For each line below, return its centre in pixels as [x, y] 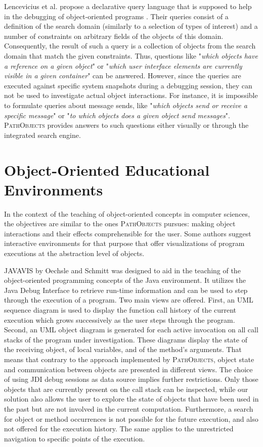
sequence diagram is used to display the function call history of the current [120, 309]
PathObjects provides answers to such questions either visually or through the [126, 125]
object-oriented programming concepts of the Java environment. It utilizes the [125, 280]
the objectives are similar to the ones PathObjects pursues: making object [120, 223]
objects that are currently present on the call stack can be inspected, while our [126, 389]
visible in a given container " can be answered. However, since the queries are [123, 76]
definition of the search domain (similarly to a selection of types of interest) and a [131, 26]
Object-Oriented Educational [107, 169]
